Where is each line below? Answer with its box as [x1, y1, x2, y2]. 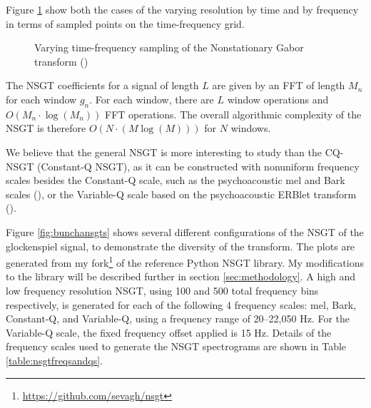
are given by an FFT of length [212, 78, 345, 93]
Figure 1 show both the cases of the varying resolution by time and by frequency [6, 2, 359, 16]
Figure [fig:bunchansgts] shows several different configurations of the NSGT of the [6, 224, 364, 239]
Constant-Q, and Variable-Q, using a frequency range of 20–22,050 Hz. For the [6, 311, 350, 326]
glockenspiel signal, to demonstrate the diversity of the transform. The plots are [6, 238, 355, 253]
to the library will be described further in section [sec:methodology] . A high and [6, 269, 356, 284]
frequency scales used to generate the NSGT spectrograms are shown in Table [6, 339, 347, 354]
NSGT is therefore [6, 121, 86, 136]
